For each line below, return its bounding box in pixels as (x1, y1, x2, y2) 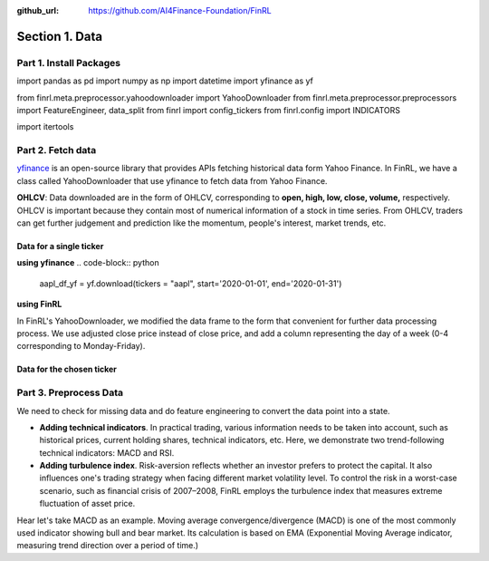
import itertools (16, 121, 74, 132)
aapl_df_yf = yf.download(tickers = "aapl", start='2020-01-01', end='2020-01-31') (39, 277, 342, 289)
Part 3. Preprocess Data (16, 386, 124, 399)
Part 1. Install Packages (16, 56, 121, 69)
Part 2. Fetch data (16, 144, 97, 157)
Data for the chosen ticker (16, 363, 118, 375)
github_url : (16, 5, 59, 15)
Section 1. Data (16, 28, 103, 44)
